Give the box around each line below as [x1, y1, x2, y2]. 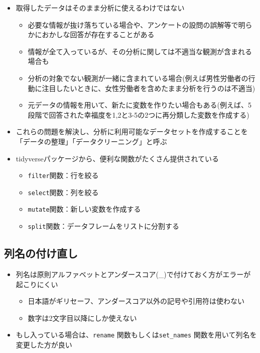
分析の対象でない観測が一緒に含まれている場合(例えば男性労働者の [28, 72, 248, 83]
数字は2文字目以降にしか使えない [28, 312, 137, 323]
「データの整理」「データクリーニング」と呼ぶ [16, 136, 167, 146]
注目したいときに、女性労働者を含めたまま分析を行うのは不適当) [42, 82, 255, 93]
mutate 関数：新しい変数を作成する [28, 204, 141, 214]
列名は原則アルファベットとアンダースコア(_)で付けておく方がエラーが [16, 269, 251, 279]
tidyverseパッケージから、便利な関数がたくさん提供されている [16, 153, 219, 163]
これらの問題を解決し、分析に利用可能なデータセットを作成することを [16, 126, 248, 137]
